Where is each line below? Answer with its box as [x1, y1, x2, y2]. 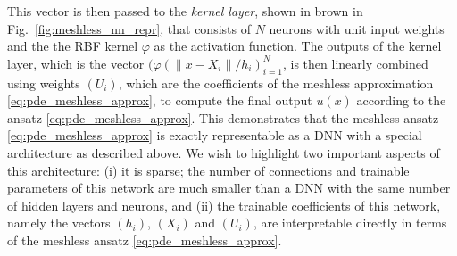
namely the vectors [7, 213, 111, 232]
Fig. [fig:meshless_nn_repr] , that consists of [7, 19, 251, 37]
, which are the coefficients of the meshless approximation [118, 73, 434, 92]
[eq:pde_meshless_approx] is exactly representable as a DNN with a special [7, 126, 422, 145]
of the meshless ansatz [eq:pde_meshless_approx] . [7, 230, 282, 249]
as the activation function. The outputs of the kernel [154, 37, 442, 55]
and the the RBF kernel [7, 37, 138, 55]
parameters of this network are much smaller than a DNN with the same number [7, 178, 451, 197]
